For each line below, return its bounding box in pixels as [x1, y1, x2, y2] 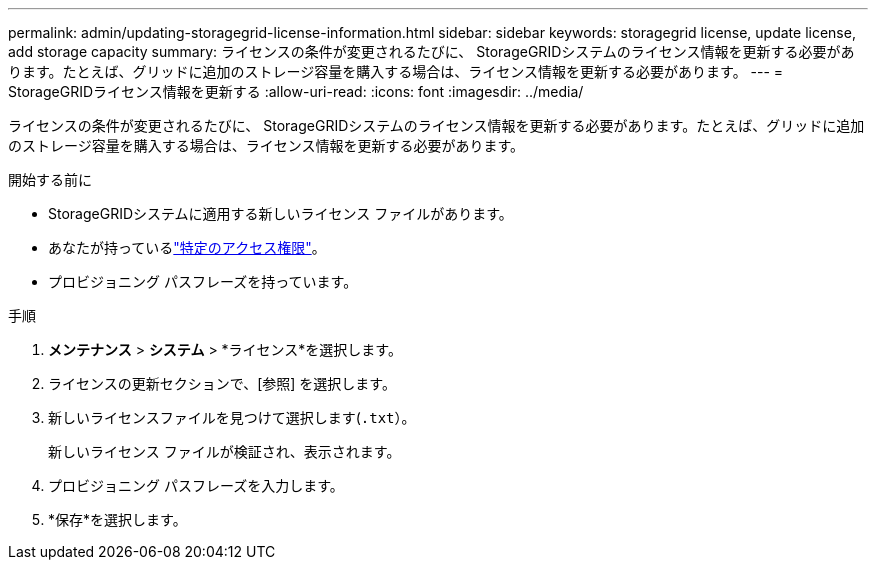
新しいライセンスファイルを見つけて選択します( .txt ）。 [48, 409, 416, 426]
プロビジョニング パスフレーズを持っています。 [48, 273, 358, 290]
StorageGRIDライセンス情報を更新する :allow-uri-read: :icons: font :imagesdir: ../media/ [8, 83, 584, 100]
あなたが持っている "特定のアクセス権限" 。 [48, 239, 326, 256]
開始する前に [8, 171, 92, 188]
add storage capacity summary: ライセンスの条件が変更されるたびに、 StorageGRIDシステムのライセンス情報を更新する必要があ [8, 43, 855, 60]
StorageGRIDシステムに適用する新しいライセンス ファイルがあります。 [48, 205, 513, 222]
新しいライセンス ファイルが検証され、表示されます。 [48, 443, 401, 460]
